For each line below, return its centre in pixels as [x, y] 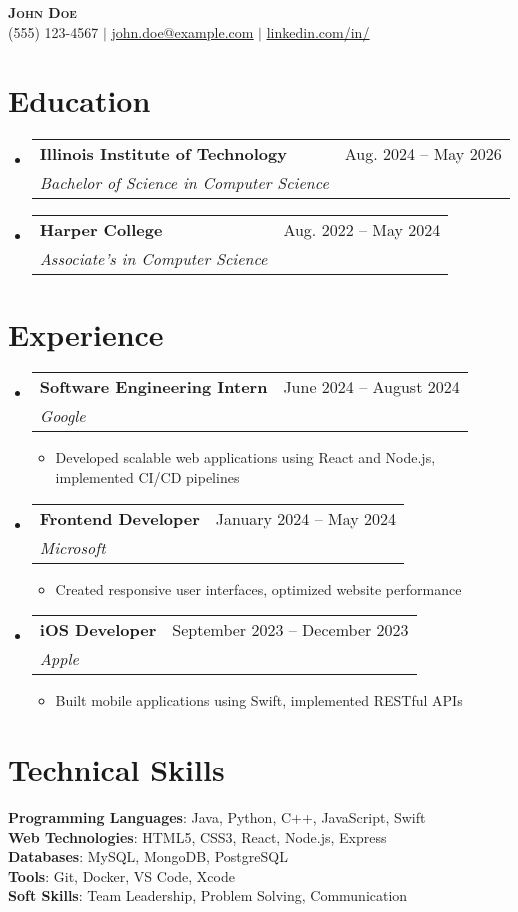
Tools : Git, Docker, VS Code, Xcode [121, 875]
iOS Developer [98, 630]
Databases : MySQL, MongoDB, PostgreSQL [148, 856]
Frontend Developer [119, 518]
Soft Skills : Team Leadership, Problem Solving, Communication [208, 895]
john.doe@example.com [182, 31]
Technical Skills [116, 769]
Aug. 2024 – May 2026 [423, 154]
